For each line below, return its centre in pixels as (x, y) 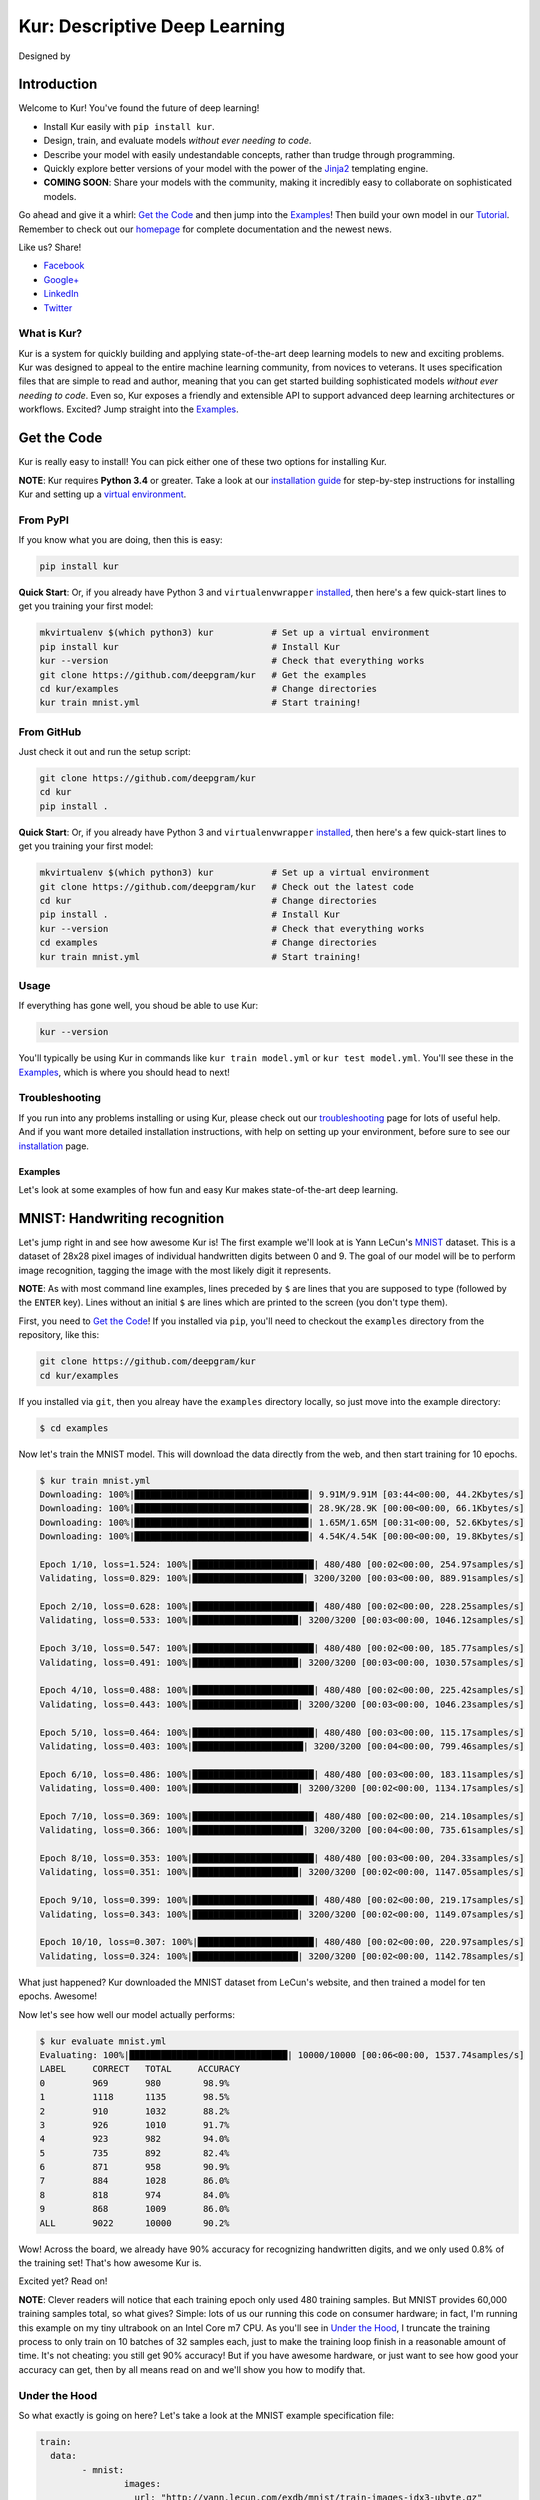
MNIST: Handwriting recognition (121, 1218)
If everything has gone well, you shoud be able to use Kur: (138, 1006)
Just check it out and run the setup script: (104, 752)
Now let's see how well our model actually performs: (126, 2014)
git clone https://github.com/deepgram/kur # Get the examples (203, 674)
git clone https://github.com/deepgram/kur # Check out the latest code (227, 886)
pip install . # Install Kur (190, 914)
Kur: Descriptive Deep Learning (151, 26)
